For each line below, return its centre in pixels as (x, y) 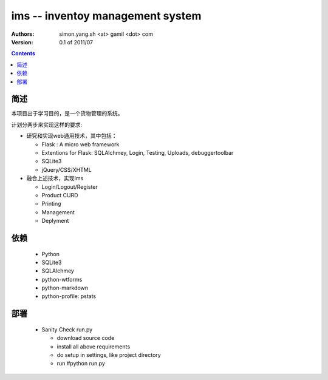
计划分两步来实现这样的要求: (47, 124)
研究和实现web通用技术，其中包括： (72, 136)
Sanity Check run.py (67, 329)
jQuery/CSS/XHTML (67, 169)
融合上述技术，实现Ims (55, 178)
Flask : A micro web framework (80, 144)
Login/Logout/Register (70, 187)
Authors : (23, 34)
